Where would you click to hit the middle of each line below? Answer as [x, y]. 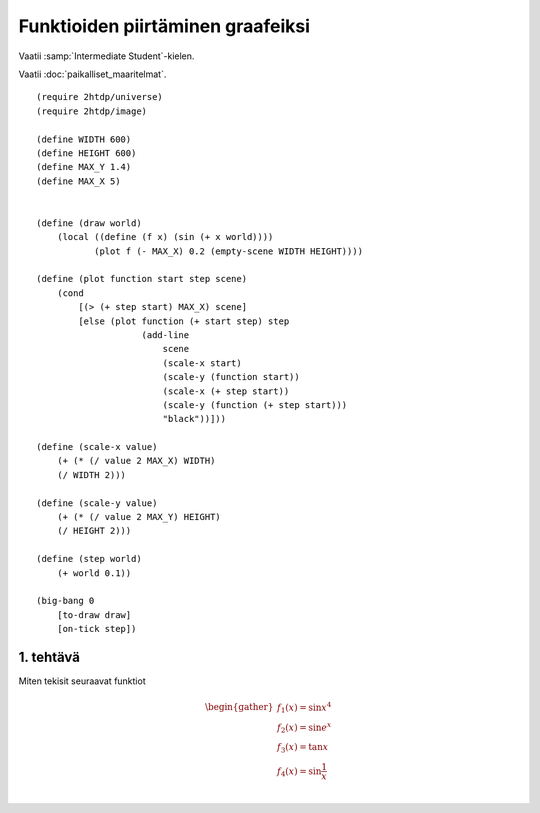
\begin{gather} [239, 707]
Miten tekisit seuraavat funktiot [82, 681]
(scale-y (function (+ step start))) [255, 404]
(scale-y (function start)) [231, 377]
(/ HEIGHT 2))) [94, 531]
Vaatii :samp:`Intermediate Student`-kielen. [106, 56]
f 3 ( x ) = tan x [302, 748]
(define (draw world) [89, 223]
